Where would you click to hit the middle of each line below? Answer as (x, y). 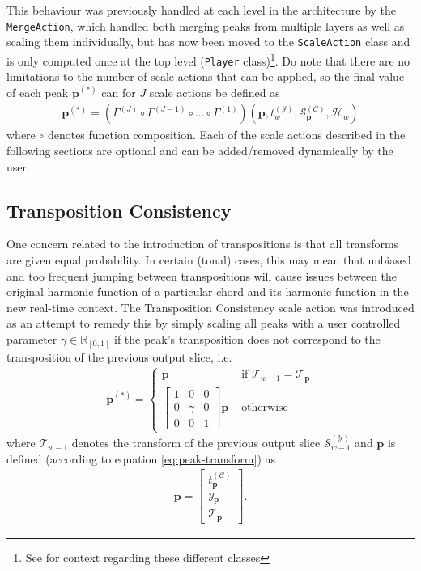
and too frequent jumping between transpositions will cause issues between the (202, 275)
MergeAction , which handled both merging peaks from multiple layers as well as (206, 25)
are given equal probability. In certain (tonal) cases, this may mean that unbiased (209, 260)
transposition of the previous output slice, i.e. (119, 356)
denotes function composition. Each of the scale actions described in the (226, 135)
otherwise (265, 408)
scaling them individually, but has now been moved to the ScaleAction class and (208, 42)
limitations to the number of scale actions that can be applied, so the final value (206, 76)
